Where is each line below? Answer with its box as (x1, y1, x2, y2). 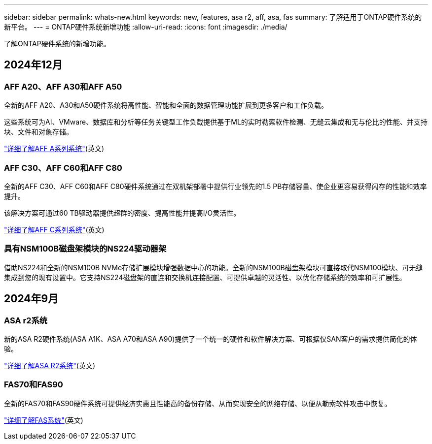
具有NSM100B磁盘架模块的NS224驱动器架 (4, 244, 167, 254)
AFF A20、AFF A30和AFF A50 (4, 81, 122, 92)
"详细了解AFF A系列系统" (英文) (4, 144, 105, 153)
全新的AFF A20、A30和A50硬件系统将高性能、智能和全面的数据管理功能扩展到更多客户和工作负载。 (4, 101, 328, 110)
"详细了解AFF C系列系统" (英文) (4, 225, 105, 234)
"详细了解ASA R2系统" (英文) (4, 361, 96, 370)
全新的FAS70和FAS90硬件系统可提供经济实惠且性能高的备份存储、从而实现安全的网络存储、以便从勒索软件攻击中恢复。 (4, 399, 392, 408)
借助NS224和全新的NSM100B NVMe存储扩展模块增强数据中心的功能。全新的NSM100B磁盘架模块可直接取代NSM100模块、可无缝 (4, 263, 423, 272)
